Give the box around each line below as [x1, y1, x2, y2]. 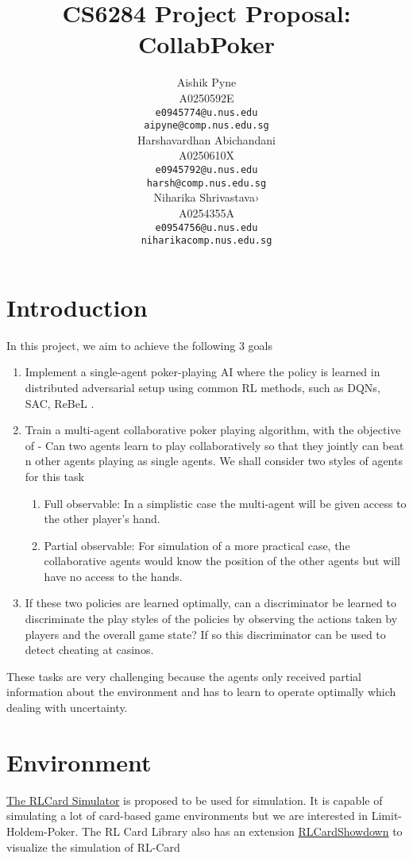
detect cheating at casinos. [25, 641, 154, 658]
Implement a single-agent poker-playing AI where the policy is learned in [25, 364, 380, 380]
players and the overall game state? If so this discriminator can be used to [25, 625, 386, 642]
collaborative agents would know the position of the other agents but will [44, 552, 400, 569]
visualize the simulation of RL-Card [6, 838, 180, 855]
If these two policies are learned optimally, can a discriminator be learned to [25, 594, 396, 611]
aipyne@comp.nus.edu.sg [144, 120, 269, 132]
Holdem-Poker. [6, 822, 79, 839]
